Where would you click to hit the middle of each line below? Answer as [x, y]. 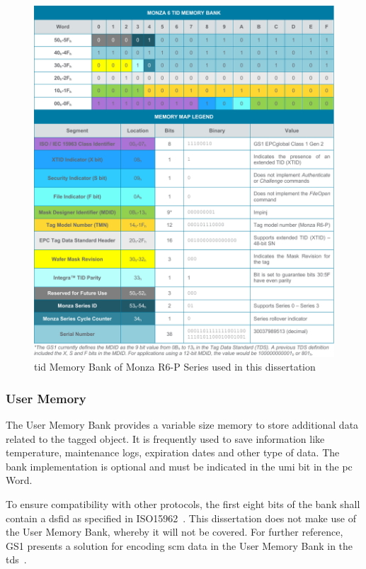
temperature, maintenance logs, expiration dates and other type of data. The [173, 452]
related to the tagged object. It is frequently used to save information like [165, 438]
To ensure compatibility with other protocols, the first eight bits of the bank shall [183, 504]
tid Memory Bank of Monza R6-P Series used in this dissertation [175, 367]
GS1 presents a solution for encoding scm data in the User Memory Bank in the [179, 545]
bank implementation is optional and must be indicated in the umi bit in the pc [179, 466]
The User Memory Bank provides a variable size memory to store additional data [182, 425]
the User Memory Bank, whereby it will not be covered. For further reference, [175, 532]
